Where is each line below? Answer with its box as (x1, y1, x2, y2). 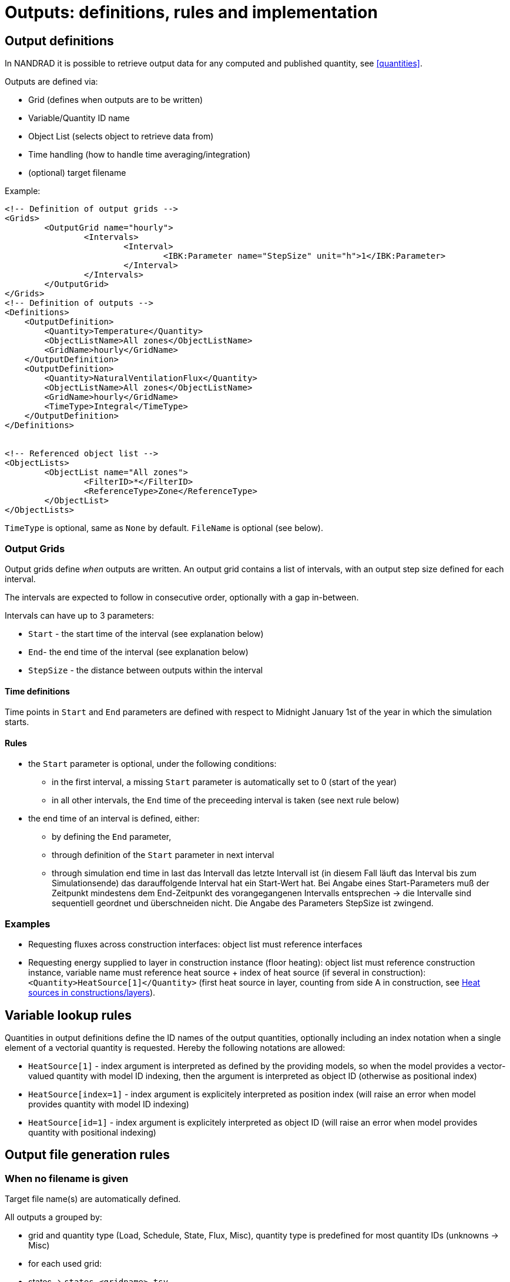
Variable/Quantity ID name (28, 113, 130, 123)
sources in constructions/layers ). (28, 987, 156, 998)
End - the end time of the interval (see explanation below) (28, 646, 249, 657)
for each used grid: (28, 1258, 102, 1269)
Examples (5, 917, 51, 930)
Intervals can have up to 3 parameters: (5, 610, 154, 620)
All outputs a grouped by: (5, 1212, 102, 1223)
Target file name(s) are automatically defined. (5, 1194, 181, 1204)
